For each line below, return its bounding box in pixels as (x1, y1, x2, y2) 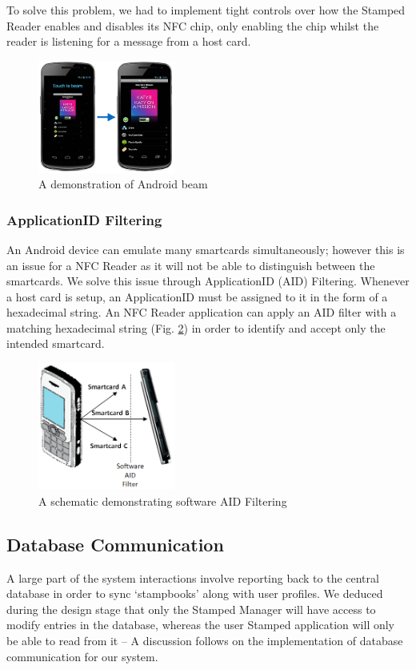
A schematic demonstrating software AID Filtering (38, 492, 287, 509)
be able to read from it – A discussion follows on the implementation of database (6, 632, 403, 648)
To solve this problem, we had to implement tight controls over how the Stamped (6, 2, 406, 18)
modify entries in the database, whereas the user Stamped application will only (6, 616, 395, 633)
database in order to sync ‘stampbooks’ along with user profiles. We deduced (6, 585, 383, 602)
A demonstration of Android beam (38, 176, 208, 192)
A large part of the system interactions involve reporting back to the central (6, 569, 379, 586)
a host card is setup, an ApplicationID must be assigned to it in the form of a (6, 288, 388, 305)
